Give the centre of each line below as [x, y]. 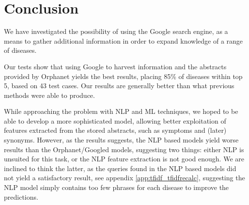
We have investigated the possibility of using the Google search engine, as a [116, 31]
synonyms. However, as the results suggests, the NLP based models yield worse [121, 140]
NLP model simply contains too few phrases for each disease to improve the [117, 187]
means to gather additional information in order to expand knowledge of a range [124, 40]
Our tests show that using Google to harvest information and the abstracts [115, 66]
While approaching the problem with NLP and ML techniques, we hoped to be [121, 111]
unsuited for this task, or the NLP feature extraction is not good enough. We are [124, 159]
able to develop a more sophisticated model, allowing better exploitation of [115, 120]
